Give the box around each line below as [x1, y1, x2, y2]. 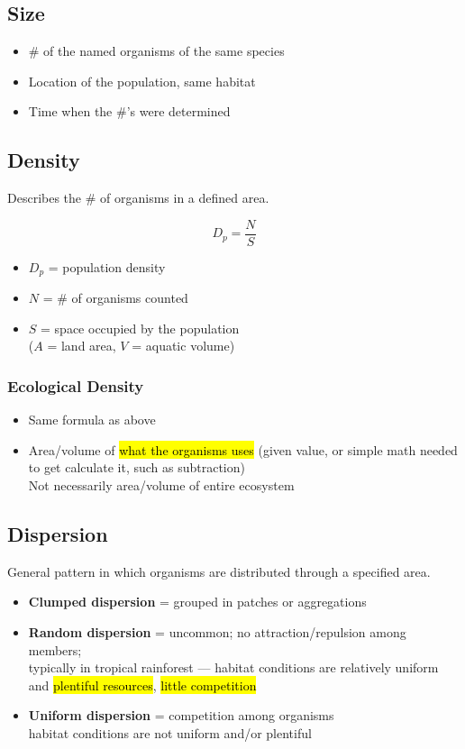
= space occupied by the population [41, 318, 240, 337]
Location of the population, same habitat [28, 71, 256, 90]
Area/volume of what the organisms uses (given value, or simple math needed [28, 440, 458, 459]
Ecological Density [7, 375, 144, 397]
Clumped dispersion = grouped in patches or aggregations [28, 592, 367, 611]
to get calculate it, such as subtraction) [28, 458, 245, 477]
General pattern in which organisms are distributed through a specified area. [7, 562, 431, 580]
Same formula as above [28, 410, 156, 429]
